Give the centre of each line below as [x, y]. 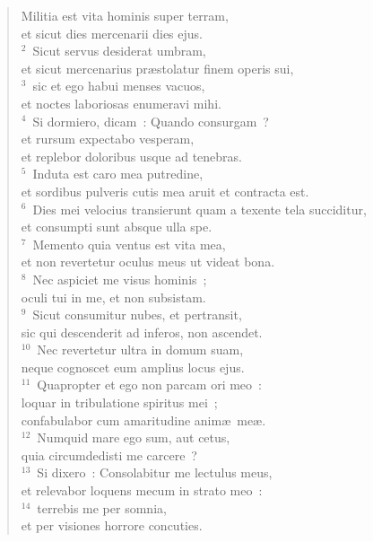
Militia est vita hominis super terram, [125, 15]
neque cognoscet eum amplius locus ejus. [133, 367]
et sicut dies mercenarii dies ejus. [112, 33]
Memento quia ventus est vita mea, [129, 244]
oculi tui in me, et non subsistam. [113, 297]
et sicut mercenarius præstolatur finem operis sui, [157, 68]
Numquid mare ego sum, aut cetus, [134, 437]
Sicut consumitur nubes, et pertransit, [137, 315]
